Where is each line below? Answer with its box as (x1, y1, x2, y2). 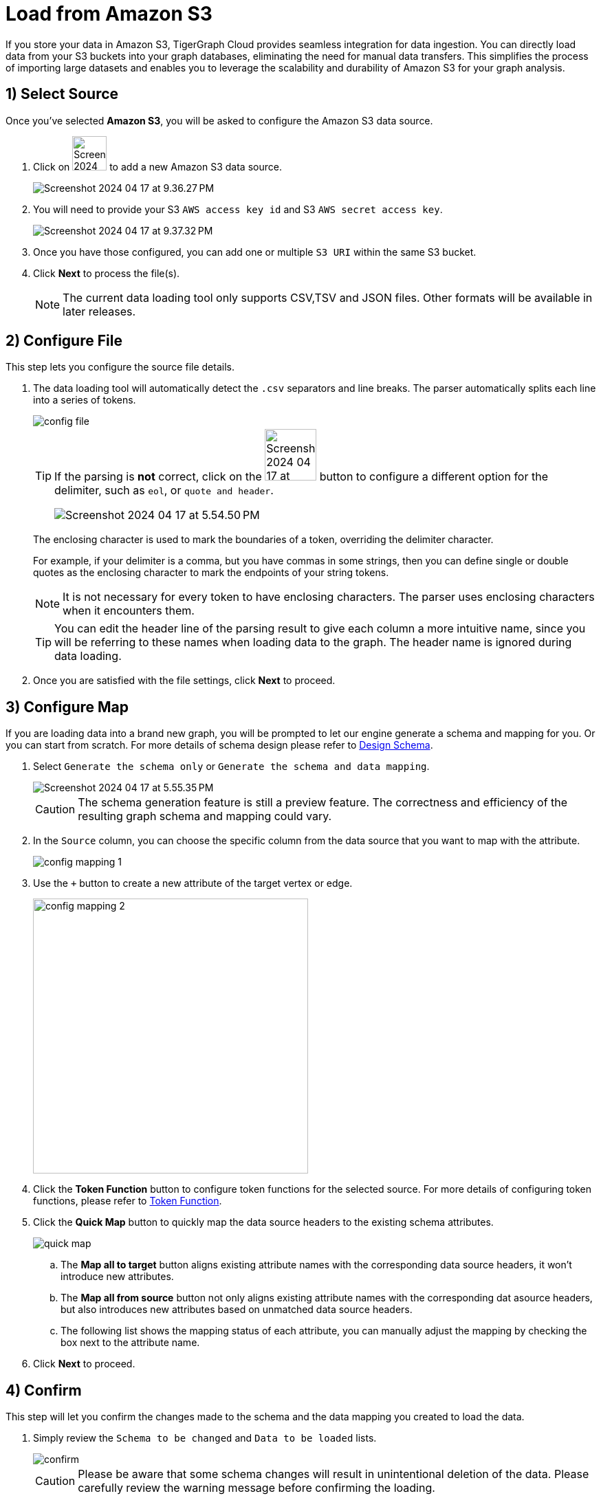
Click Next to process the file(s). (33, 267, 180, 279)
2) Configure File (6, 332, 122, 350)
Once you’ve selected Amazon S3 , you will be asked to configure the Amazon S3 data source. (6, 114, 433, 126)
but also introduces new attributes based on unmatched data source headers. (61, 1303, 413, 1316)
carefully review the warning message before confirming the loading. (78, 1481, 435, 1495)
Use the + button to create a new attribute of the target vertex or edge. (33, 877, 353, 890)
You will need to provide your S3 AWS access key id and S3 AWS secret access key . (33, 203, 443, 215)
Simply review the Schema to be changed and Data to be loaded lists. (33, 1432, 377, 1444)
